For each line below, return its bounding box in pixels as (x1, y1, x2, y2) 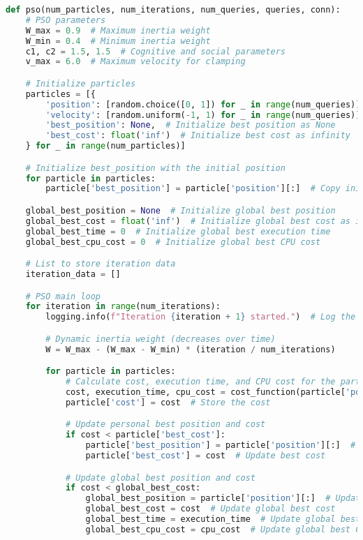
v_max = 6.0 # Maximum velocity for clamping (25, 57, 246, 67)
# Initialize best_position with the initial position (25, 163, 286, 173)
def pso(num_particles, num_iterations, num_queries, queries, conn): (6, 5, 341, 15)
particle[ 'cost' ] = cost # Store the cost (65, 397, 271, 407)
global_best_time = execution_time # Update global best (85, 514, 361, 525)
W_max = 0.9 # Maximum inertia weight (25, 25, 211, 36)
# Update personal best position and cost (65, 419, 266, 430)
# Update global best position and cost (65, 472, 255, 483)
